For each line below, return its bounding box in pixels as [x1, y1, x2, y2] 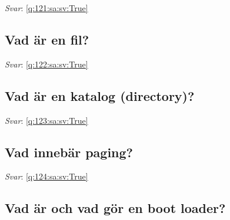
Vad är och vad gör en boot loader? [5, 199, 226, 217]
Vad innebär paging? [5, 143, 134, 161]
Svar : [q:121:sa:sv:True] [5, 2, 88, 13]
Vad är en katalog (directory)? [5, 86, 195, 104]
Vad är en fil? [5, 30, 89, 48]
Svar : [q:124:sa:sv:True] [5, 170, 88, 182]
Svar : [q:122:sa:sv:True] [5, 57, 88, 70]
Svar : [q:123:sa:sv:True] [5, 114, 88, 126]
